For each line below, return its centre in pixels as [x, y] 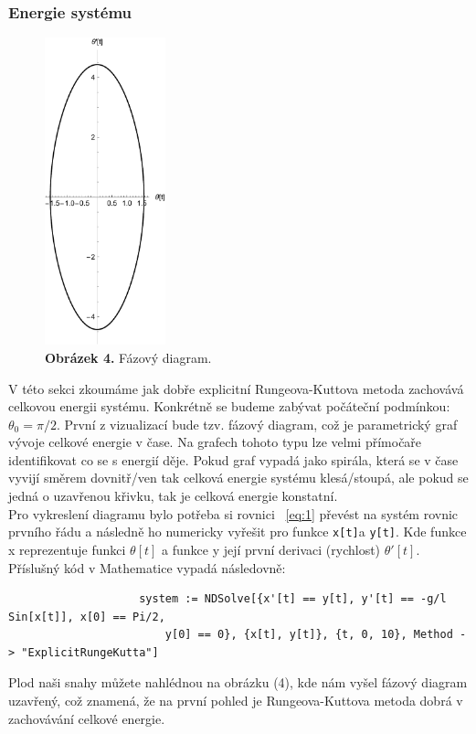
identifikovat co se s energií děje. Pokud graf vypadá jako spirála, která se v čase [233, 459]
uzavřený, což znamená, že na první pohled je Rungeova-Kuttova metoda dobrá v [236, 701]
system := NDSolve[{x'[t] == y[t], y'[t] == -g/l [293, 599]
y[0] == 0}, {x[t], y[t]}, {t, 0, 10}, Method [309, 635]
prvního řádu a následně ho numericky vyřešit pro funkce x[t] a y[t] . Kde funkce [238, 532]
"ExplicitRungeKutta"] [90, 652]
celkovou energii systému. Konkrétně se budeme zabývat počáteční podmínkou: [229, 406]
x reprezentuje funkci [67, 549]
